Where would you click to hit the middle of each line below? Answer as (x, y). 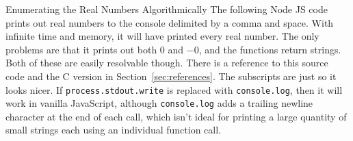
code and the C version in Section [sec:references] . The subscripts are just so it (171, 76)
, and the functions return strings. (270, 49)
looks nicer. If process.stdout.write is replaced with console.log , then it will (174, 89)
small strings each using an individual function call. (113, 130)
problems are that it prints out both (81, 49)
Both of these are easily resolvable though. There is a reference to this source (167, 63)
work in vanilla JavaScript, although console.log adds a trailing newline (159, 103)
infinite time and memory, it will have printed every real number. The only (162, 36)
